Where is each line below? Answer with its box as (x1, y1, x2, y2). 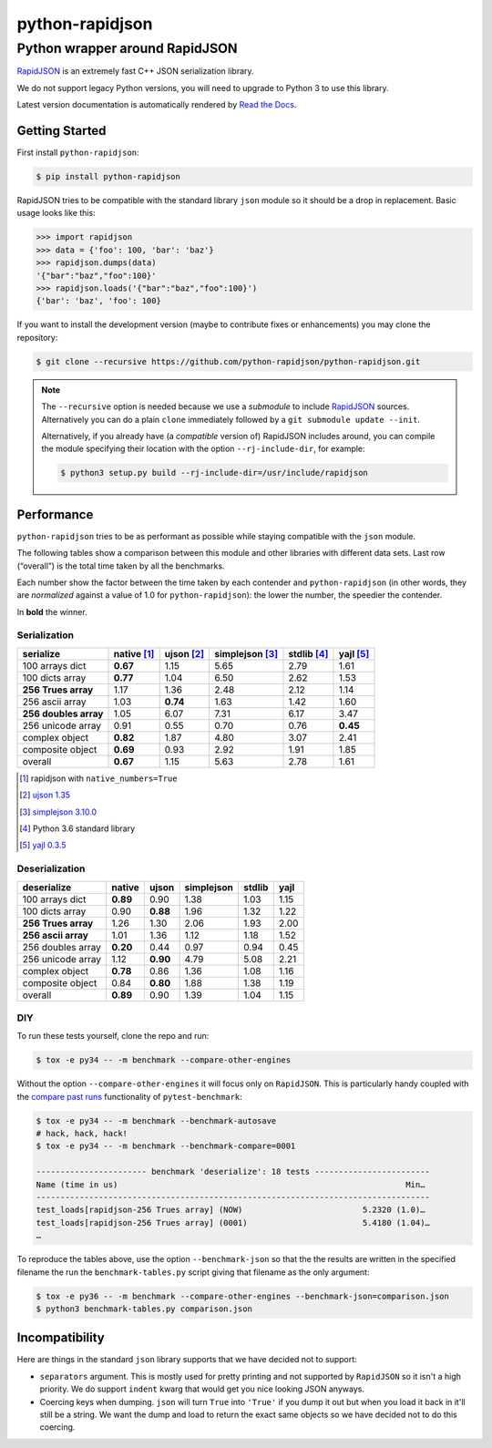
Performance (16, 507, 94, 522)
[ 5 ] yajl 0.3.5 (19, 839, 67, 851)
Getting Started (16, 123, 107, 139)
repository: (16, 332, 58, 343)
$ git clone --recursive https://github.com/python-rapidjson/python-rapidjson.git (36, 356, 421, 366)
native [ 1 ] (113, 647, 155, 660)
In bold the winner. (16, 606, 87, 617)
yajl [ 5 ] (338, 647, 370, 660)
